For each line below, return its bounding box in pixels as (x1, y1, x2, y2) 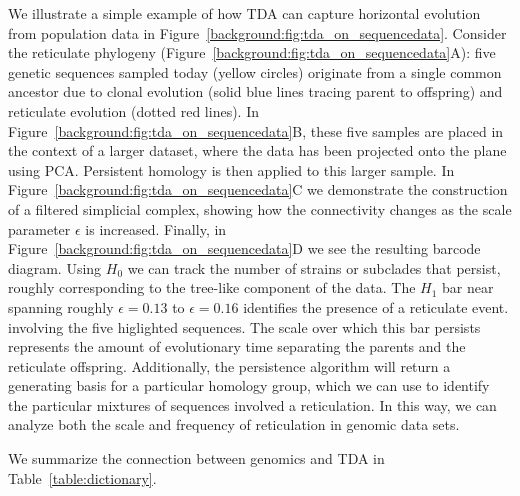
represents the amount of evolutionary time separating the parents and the (8, 336, 466, 357)
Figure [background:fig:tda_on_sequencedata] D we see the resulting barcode (8, 238, 481, 259)
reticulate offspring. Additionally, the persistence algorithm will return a (8, 355, 451, 376)
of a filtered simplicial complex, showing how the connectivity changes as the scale (8, 198, 512, 219)
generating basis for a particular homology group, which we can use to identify (8, 375, 490, 396)
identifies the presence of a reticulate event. (243, 296, 509, 317)
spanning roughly (8, 296, 114, 317)
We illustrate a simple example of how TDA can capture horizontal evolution (8, 3, 481, 23)
